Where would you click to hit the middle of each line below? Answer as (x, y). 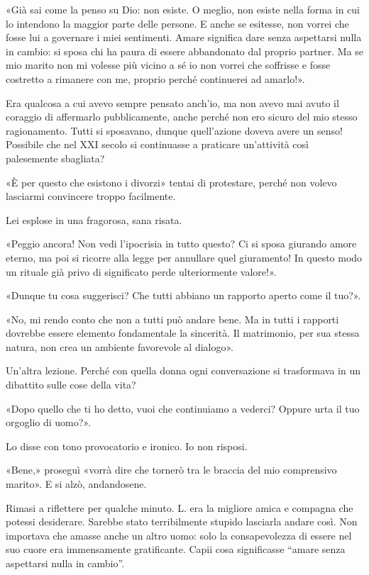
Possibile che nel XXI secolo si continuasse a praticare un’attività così (157, 144)
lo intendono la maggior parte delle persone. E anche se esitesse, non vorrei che (177, 23)
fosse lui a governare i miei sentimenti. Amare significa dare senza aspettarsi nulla (184, 37)
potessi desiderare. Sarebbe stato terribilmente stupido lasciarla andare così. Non (182, 521)
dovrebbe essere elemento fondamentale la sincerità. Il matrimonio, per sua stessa (183, 333)
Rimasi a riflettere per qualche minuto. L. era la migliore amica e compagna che (180, 507)
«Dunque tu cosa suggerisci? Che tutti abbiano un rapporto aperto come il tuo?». (183, 295)
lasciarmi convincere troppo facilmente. (91, 196)
